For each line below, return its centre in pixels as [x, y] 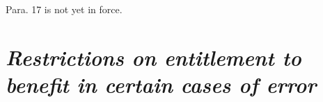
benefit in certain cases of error [161, 84]
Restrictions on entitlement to [153, 57]
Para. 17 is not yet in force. [64, 9]
